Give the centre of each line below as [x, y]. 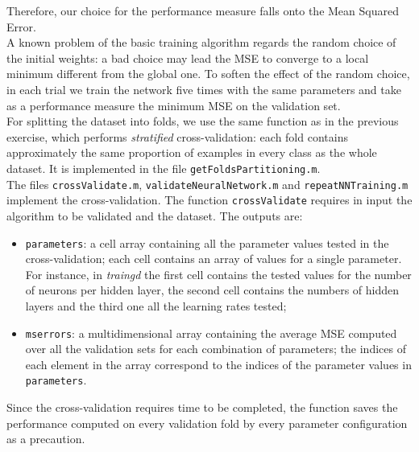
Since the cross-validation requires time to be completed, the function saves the [202, 407]
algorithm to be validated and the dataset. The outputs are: [155, 215]
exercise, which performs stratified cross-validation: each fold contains [177, 136]
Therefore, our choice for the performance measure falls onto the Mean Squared [203, 10]
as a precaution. [46, 439]
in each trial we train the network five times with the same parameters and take [204, 89]
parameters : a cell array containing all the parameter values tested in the [207, 242]
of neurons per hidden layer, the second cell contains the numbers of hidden [212, 290]
